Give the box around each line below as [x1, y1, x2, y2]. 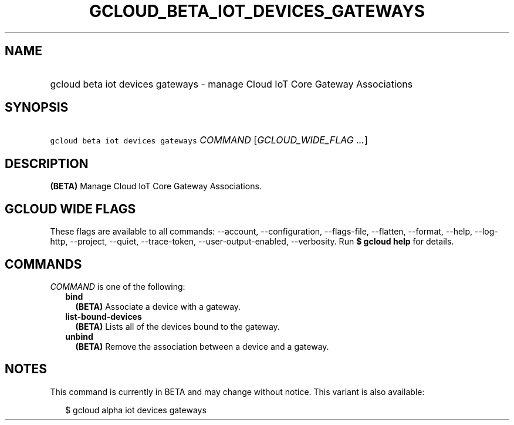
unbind [65, 331, 93, 342]
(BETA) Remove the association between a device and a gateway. [75, 341, 329, 352]
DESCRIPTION [5, 156, 89, 171]
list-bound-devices [65, 311, 142, 322]
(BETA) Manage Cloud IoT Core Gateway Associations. [50, 181, 262, 192]
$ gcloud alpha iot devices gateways [65, 404, 207, 415]
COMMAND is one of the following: [50, 281, 185, 292]
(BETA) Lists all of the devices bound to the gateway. [75, 321, 280, 332]
